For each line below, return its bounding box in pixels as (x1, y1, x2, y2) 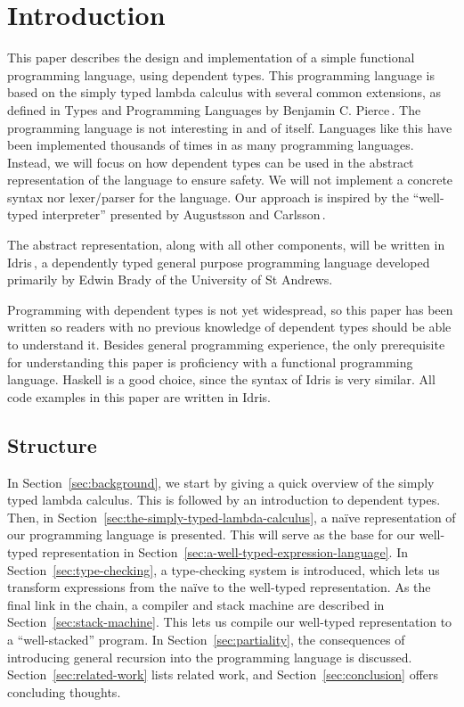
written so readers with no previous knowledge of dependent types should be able (7, 317, 452, 336)
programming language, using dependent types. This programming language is (7, 65, 436, 84)
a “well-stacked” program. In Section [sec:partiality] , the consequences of (7, 629, 405, 648)
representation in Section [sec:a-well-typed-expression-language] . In (42, 542, 409, 561)
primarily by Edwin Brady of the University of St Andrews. (7, 270, 333, 289)
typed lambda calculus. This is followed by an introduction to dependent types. (7, 490, 441, 509)
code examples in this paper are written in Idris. (7, 387, 271, 406)
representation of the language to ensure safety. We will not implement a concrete (7, 170, 453, 189)
